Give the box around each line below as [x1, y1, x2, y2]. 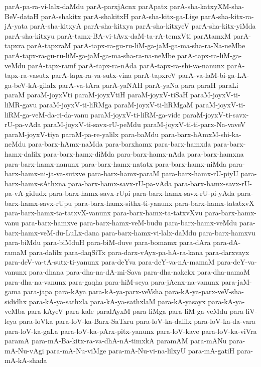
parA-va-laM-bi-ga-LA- [178, 70, 249, 80]
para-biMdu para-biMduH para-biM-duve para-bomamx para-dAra [5, 237, 211, 248]
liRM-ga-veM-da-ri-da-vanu [5, 109, 88, 119]
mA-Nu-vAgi [5, 345, 44, 355]
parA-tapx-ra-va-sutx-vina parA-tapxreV [51, 70, 176, 80]
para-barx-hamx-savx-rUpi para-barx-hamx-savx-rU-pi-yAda [49, 188, 235, 198]
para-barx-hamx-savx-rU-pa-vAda [68, 178, 172, 188]
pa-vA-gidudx [5, 188, 47, 198]
